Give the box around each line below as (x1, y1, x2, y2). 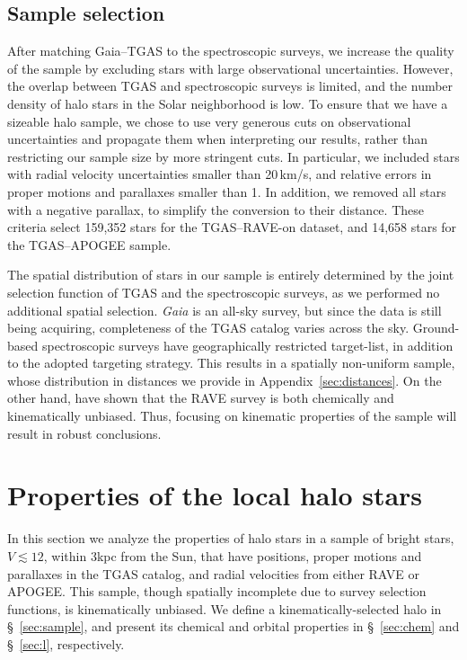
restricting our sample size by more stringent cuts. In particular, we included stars (7, 147, 460, 165)
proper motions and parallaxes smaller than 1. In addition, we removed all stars (7, 182, 446, 201)
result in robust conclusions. (7, 424, 162, 442)
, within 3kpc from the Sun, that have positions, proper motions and (43, 546, 422, 565)
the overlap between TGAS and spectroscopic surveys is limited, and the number (7, 76, 454, 95)
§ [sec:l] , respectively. (7, 634, 125, 653)
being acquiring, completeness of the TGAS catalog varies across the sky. (7, 318, 410, 337)
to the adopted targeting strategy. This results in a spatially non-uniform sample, (7, 353, 455, 372)
